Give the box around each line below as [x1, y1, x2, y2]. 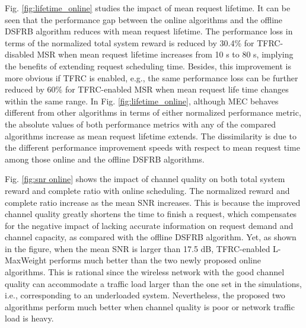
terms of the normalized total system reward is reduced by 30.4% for [5, 36, 254, 49]
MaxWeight [5, 254, 47, 266]
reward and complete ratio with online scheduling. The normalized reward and [5, 184, 290, 196]
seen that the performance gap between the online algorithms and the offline [5, 13, 283, 26]
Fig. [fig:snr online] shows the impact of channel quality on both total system [5, 173, 285, 185]
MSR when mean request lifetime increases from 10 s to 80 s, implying [37, 48, 294, 60]
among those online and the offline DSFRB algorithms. [5, 152, 205, 165]
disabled [5, 48, 34, 60]
